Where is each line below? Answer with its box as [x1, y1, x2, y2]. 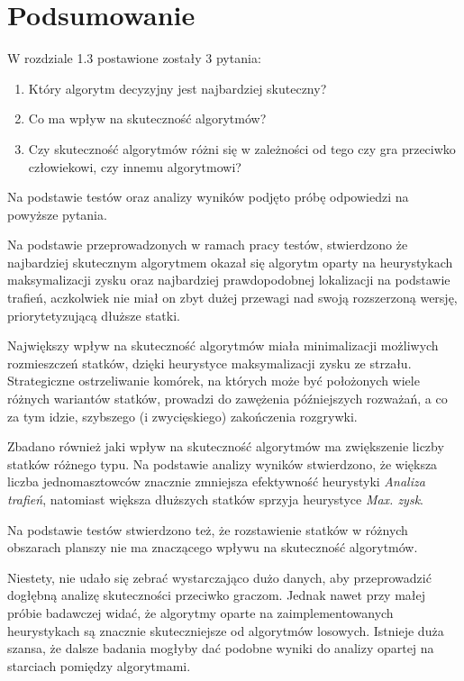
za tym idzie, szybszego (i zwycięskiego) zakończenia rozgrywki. [7, 406, 358, 425]
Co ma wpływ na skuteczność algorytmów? [28, 109, 267, 128]
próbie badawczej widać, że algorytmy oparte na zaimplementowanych [7, 603, 394, 622]
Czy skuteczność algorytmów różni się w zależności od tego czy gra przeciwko [28, 139, 456, 158]
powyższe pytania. [7, 204, 107, 223]
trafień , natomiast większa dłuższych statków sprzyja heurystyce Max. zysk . [7, 490, 423, 508]
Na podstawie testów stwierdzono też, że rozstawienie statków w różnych [7, 520, 408, 539]
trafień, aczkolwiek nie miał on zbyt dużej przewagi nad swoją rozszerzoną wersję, [7, 288, 458, 307]
